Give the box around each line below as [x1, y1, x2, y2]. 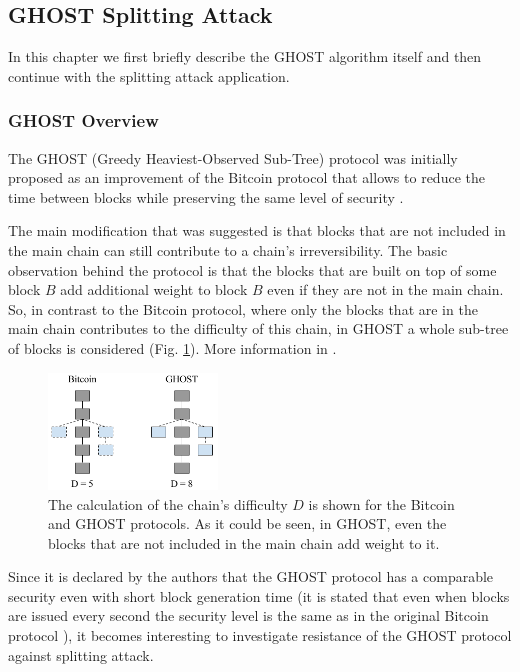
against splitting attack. [8, 644, 154, 665]
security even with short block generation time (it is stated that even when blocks [8, 585, 510, 606]
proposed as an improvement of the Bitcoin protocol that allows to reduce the [8, 167, 485, 188]
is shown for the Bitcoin [308, 493, 455, 514]
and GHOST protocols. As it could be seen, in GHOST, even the [48, 513, 447, 534]
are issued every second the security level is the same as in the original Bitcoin [8, 605, 489, 626]
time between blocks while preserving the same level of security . [8, 186, 404, 207]
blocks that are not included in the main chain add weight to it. [48, 532, 440, 553]
